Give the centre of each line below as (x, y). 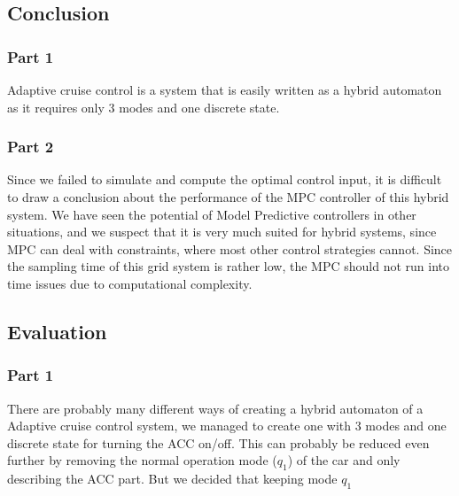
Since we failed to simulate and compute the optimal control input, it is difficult (225, 179)
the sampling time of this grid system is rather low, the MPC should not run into (228, 266)
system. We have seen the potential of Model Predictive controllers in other (212, 214)
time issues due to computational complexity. (130, 283)
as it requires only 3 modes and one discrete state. (144, 107)
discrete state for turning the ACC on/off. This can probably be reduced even (218, 442)
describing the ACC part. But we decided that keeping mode (172, 479)
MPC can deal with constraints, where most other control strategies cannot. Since (230, 248)
